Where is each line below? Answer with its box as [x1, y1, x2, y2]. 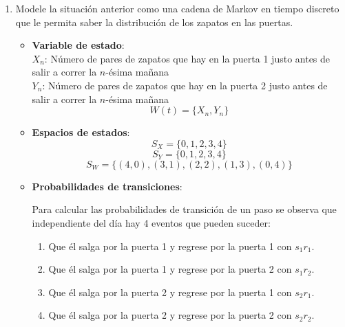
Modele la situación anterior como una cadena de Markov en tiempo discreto [15, 1, 339, 15]
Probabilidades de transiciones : [32, 179, 182, 193]
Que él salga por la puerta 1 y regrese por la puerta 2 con [48, 262, 292, 276]
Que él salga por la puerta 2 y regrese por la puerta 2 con [48, 308, 292, 322]
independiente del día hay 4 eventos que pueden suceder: [32, 215, 271, 229]
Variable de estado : [32, 38, 125, 52]
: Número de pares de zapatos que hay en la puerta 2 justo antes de [42, 78, 328, 92]
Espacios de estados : [32, 125, 130, 139]
